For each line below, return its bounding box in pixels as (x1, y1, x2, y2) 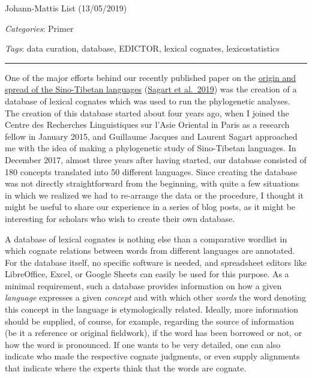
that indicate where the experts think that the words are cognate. (5, 362, 247, 374)
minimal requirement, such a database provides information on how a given (5, 279, 282, 292)
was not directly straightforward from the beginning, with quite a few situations (5, 177, 299, 190)
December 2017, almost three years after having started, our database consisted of (5, 153, 307, 166)
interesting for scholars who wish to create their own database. (5, 212, 235, 224)
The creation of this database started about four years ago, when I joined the (5, 106, 289, 119)
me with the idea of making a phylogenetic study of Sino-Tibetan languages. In (5, 142, 296, 154)
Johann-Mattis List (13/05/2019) (5, 2, 127, 14)
